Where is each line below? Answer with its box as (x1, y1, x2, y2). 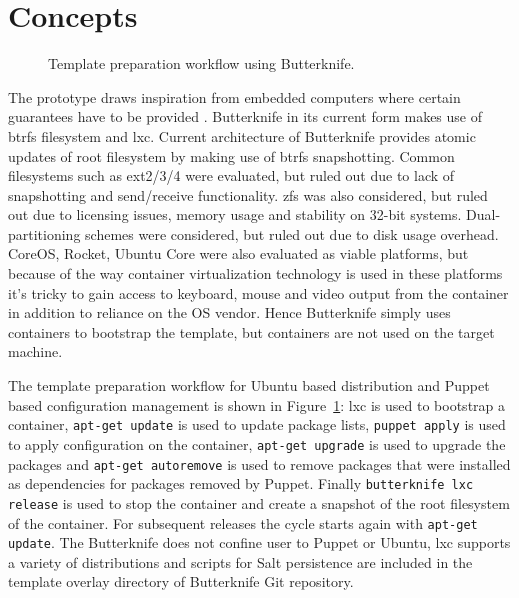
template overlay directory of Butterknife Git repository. (8, 571, 354, 592)
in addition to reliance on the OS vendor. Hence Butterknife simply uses (8, 302, 451, 323)
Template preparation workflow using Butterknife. (48, 53, 355, 74)
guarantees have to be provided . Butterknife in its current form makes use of (8, 106, 483, 127)
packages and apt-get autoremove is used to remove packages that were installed (8, 453, 511, 474)
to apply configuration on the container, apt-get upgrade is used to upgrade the (8, 433, 506, 454)
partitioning (8, 223, 81, 244)
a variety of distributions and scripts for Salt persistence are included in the (8, 551, 473, 572)
